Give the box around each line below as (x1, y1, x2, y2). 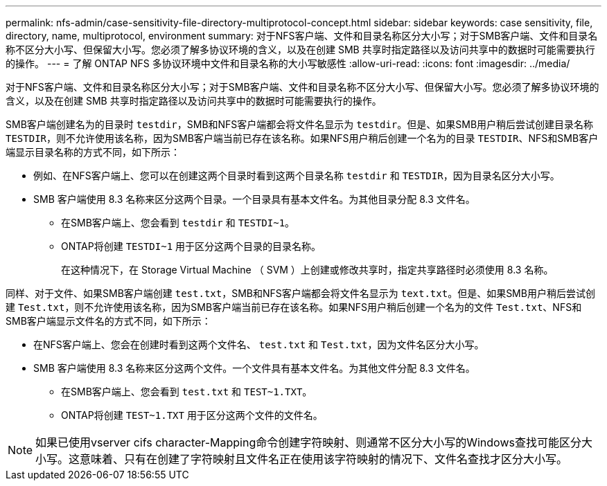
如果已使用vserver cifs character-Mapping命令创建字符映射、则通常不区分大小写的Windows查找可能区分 (35, 435, 581, 449)
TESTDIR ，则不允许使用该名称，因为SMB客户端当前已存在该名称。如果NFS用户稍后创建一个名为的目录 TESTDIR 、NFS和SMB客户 (6, 132, 599, 144)
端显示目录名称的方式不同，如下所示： (6, 146, 180, 158)
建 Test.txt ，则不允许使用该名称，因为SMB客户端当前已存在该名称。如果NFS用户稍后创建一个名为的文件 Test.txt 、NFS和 (6, 301, 582, 313)
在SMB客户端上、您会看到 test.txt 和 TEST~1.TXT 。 (61, 386, 313, 397)
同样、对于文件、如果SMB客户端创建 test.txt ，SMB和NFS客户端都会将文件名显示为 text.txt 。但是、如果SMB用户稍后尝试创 (6, 287, 595, 299)
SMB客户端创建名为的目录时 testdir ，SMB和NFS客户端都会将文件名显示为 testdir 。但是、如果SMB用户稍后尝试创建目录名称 (6, 118, 594, 130)
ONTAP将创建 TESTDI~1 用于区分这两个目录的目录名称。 (61, 240, 322, 252)
